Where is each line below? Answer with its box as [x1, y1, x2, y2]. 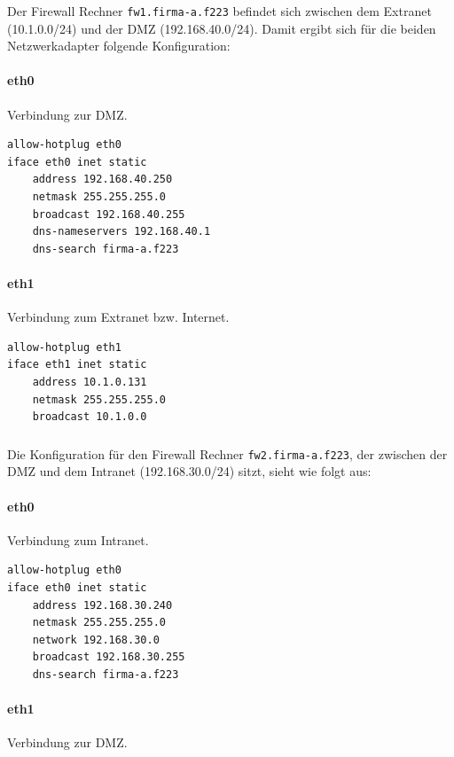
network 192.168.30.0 [32, 633, 160, 646]
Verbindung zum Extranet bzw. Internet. [7, 308, 230, 326]
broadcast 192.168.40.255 [32, 207, 185, 221]
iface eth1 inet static [7, 358, 147, 371]
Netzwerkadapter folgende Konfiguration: [7, 36, 231, 55]
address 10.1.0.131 [32, 375, 147, 388]
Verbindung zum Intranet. [7, 530, 149, 549]
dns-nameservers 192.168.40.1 [32, 225, 211, 238]
